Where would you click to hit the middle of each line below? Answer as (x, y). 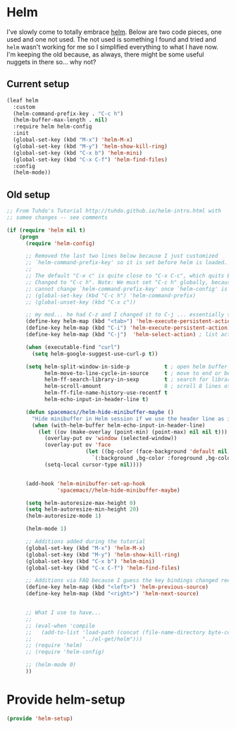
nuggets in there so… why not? (51, 61)
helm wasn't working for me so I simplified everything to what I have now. (113, 47)
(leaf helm (23, 100)
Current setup (38, 84)
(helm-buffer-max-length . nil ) (61, 120)
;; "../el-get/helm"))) (83, 639)
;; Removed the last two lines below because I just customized (122, 256)
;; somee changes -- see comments (57, 217)
